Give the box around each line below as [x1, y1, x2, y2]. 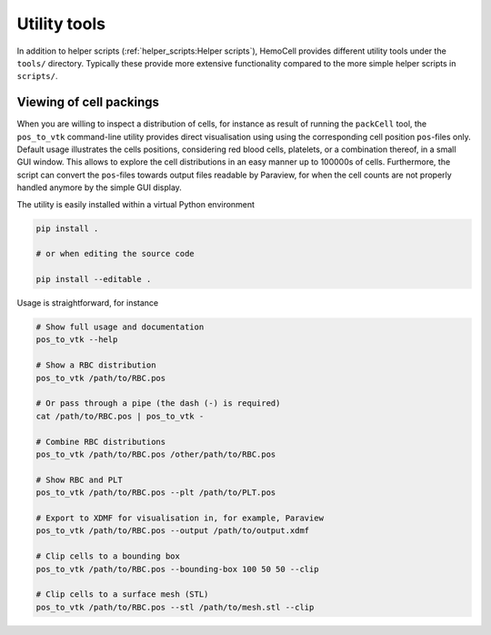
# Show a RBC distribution [35, 360, 156, 370]
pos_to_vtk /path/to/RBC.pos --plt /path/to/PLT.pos [35, 488, 276, 498]
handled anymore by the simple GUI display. [16, 182, 182, 193]
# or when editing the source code [35, 248, 195, 259]
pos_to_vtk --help [35, 335, 118, 345]
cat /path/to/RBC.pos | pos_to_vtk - [35, 410, 205, 421]
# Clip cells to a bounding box [35, 551, 181, 561]
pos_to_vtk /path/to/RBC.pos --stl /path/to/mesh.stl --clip [35, 601, 315, 612]
